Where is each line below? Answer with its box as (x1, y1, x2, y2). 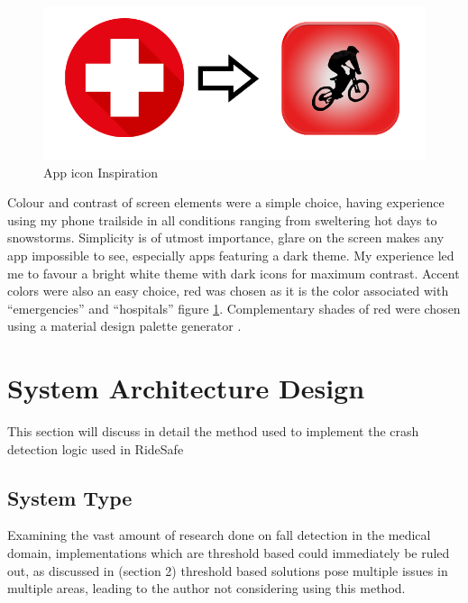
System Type (7, 483, 133, 511)
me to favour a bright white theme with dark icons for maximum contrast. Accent (7, 263, 460, 282)
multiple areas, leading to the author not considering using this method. (7, 579, 406, 598)
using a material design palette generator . (7, 316, 242, 335)
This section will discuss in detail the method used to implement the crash (7, 422, 419, 441)
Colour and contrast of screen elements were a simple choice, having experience (7, 193, 445, 212)
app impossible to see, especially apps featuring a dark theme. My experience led (7, 245, 454, 264)
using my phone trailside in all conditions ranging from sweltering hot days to (7, 210, 437, 229)
